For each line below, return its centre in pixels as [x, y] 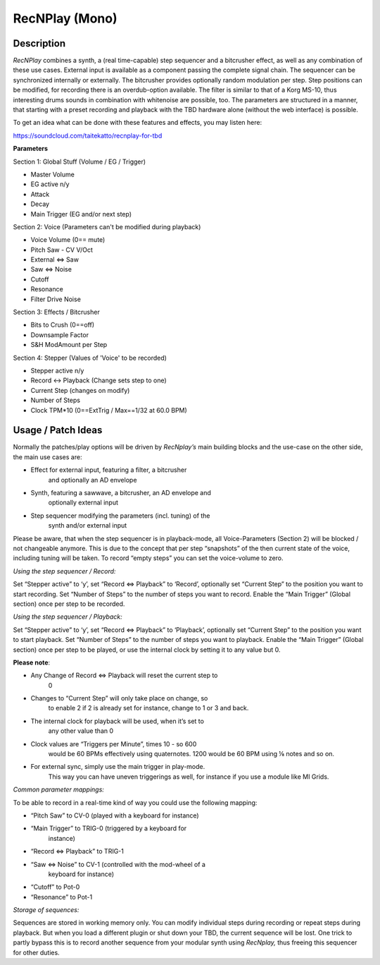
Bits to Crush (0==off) [63, 325]
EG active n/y [50, 184]
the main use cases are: [47, 457]
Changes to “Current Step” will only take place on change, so [119, 698]
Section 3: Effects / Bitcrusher [56, 312]
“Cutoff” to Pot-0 [55, 887]
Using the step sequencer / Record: [64, 571]
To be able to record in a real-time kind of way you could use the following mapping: [135, 802]
